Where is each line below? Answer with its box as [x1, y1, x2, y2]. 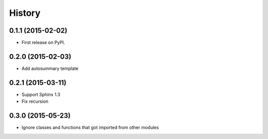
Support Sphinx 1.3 [21, 91, 61, 97]
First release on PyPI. [21, 40, 66, 46]
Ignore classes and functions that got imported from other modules [21, 125, 159, 131]
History [9, 7, 41, 18]
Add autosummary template [21, 65, 79, 71]
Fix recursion [21, 98, 49, 104]
